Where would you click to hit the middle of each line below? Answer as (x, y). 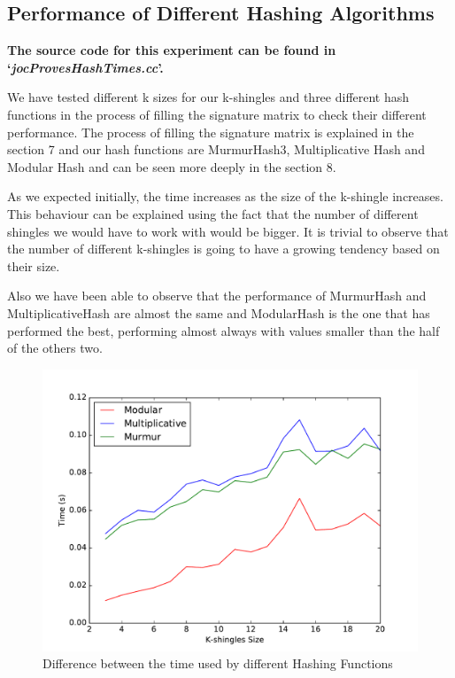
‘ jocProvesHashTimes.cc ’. (85, 67)
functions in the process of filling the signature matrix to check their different (217, 114)
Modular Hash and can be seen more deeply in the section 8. (172, 166)
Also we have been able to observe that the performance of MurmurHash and (217, 296)
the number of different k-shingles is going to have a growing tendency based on (224, 249)
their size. (34, 265)
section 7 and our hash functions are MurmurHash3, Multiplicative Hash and (216, 149)
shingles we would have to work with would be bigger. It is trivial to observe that (228, 231)
